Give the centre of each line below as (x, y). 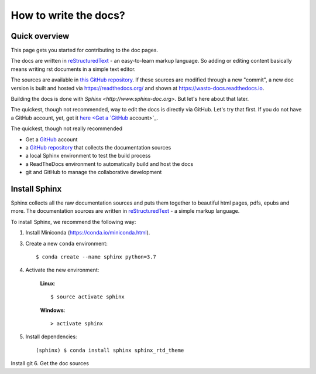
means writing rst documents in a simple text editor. (73, 69)
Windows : (53, 310)
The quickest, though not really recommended (67, 128)
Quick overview (40, 36)
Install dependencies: (51, 336)
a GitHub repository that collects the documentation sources (98, 147)
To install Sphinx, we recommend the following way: (73, 222)
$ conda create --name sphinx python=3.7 (96, 257)
